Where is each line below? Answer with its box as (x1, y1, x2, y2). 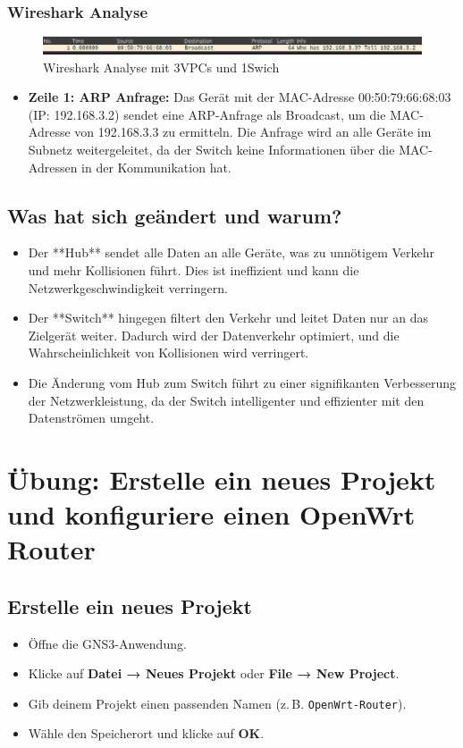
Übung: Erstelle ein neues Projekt (7, 460, 436, 497)
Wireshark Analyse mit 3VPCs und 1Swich (43, 57, 280, 76)
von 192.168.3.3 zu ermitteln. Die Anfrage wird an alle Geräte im (74, 122, 432, 141)
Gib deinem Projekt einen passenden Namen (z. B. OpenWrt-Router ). (28, 693, 407, 712)
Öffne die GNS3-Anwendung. (28, 634, 187, 652)
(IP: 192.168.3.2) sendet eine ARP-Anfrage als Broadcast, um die (28, 105, 386, 123)
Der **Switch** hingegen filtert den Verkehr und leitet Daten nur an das (28, 308, 428, 327)
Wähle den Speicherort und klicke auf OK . (28, 724, 265, 743)
